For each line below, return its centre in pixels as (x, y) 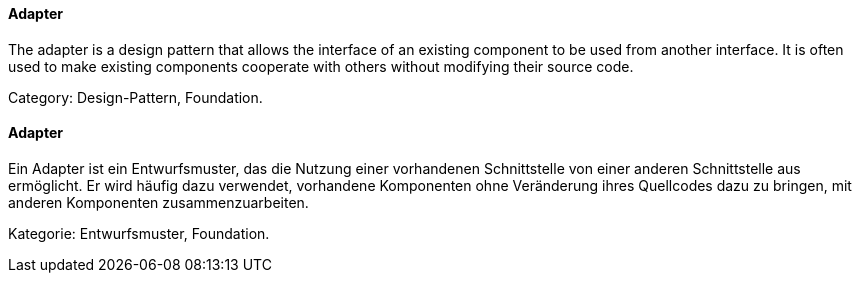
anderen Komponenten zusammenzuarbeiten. (158, 202)
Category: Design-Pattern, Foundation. (135, 97)
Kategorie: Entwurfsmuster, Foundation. (139, 233)
